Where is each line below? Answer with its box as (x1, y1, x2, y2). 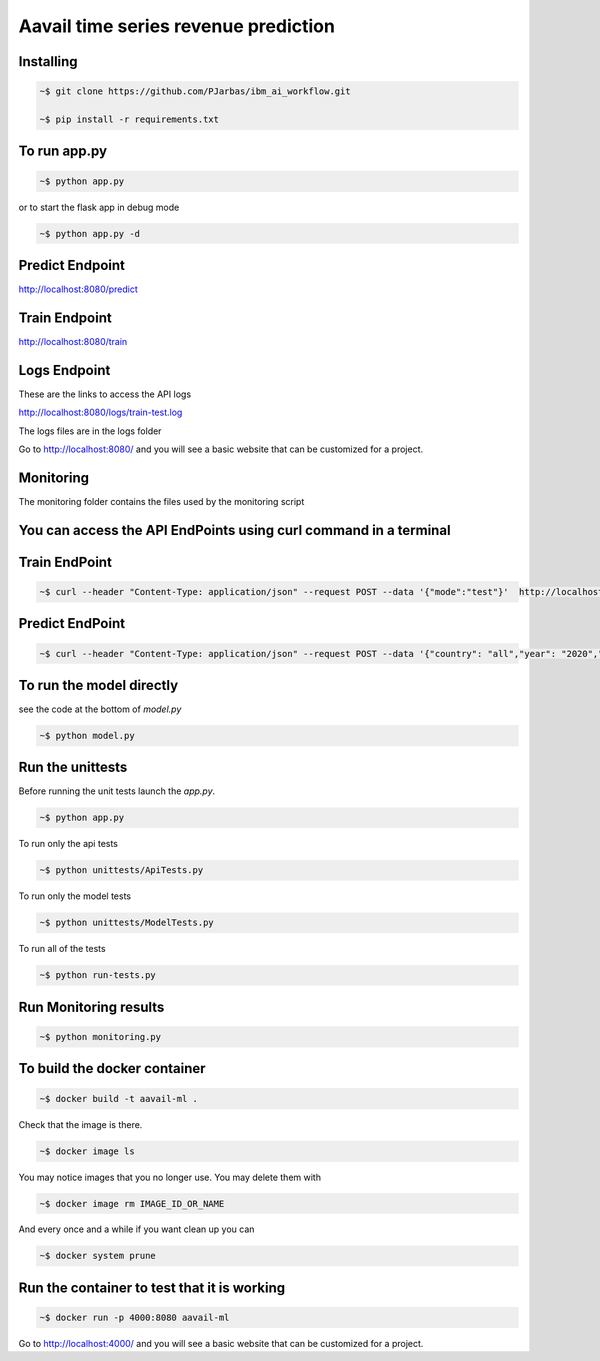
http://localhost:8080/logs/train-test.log (18, 406, 183, 419)
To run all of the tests (18, 943, 106, 955)
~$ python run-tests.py (39, 970, 157, 981)
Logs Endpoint (18, 361, 111, 379)
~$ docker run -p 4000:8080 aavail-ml (39, 1312, 230, 1324)
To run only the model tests (18, 890, 132, 902)
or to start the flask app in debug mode (18, 201, 180, 213)
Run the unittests (18, 759, 128, 776)
